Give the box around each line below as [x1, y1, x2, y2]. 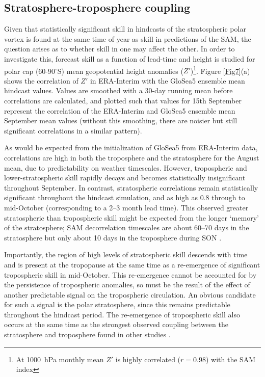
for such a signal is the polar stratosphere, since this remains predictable [4, 299, 230, 310]
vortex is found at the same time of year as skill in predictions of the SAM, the [4, 33, 251, 44]
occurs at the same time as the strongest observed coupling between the [4, 319, 228, 330]
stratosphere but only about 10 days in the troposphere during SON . [4, 232, 222, 243]
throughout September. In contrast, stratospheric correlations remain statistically [4, 182, 258, 193]
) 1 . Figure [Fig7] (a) [190, 64, 250, 76]
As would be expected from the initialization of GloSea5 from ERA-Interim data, [4, 142, 258, 153]
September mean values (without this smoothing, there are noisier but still [4, 115, 237, 126]
